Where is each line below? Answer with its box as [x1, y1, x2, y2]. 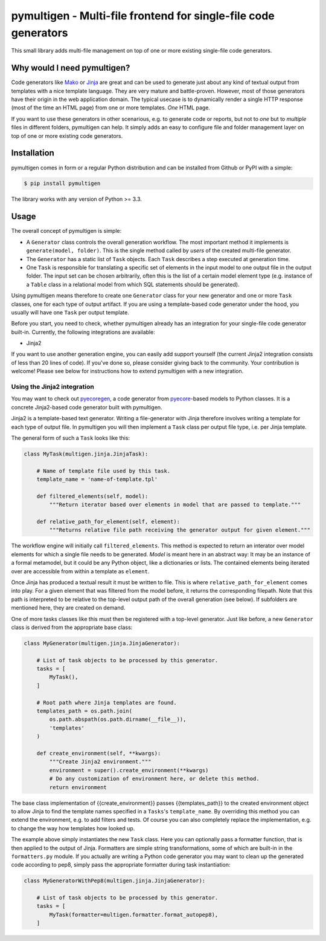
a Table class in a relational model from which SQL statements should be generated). [26, 281, 240, 288]
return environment [49, 784, 107, 790]
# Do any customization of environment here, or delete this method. [49, 775, 260, 783]
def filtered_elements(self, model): [36, 493, 149, 500]
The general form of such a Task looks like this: [11, 434, 130, 441]
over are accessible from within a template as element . [11, 567, 150, 575]
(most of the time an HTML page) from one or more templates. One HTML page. [11, 104, 211, 111]
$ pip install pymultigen [24, 180, 101, 187]
